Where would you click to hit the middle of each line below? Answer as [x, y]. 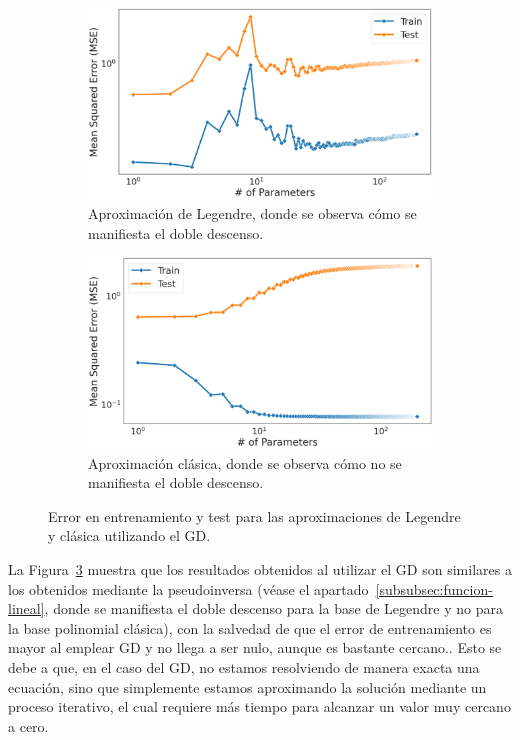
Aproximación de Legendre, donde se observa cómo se [252, 213]
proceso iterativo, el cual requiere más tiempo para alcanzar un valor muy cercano [259, 706]
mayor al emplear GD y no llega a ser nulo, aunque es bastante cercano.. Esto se [255, 647]
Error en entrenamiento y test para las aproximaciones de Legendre [254, 515]
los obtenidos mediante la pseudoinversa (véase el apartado [188, 588]
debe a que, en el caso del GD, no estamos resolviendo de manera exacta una [244, 667]
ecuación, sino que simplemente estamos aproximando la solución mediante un [247, 686]
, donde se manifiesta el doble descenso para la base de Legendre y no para [273, 608]
